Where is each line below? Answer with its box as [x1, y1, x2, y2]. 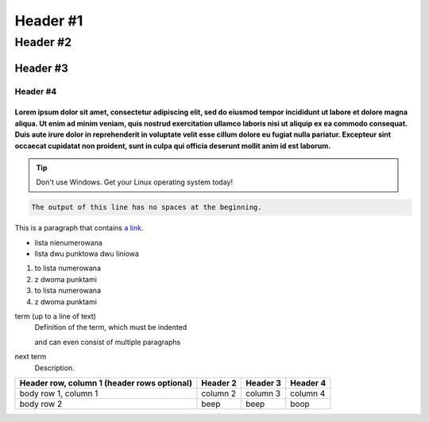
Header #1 [14, 12, 83, 29]
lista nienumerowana [34, 238, 103, 247]
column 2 [201, 388, 237, 399]
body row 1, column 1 [19, 388, 99, 399]
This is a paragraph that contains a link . [14, 223, 144, 233]
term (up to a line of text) [14, 312, 97, 321]
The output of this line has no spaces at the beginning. [31, 203, 262, 212]
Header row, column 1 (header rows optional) [19, 377, 192, 389]
